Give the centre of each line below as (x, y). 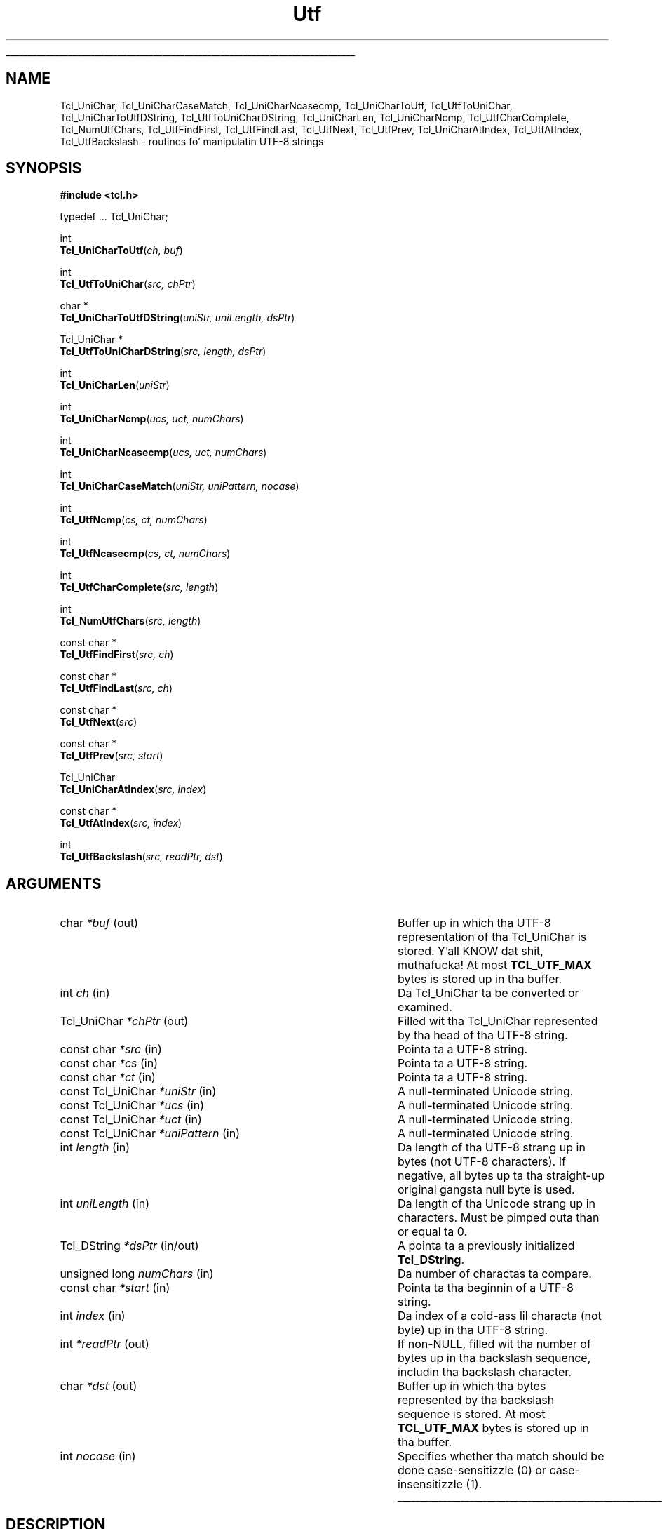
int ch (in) (85, 993)
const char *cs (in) (109, 1063)
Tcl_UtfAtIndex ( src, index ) (121, 823)
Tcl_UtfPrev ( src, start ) (112, 756)
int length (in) (95, 1148)
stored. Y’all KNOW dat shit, (470, 951)
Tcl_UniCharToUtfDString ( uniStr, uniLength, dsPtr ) (177, 318)
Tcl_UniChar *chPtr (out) (124, 1021)
